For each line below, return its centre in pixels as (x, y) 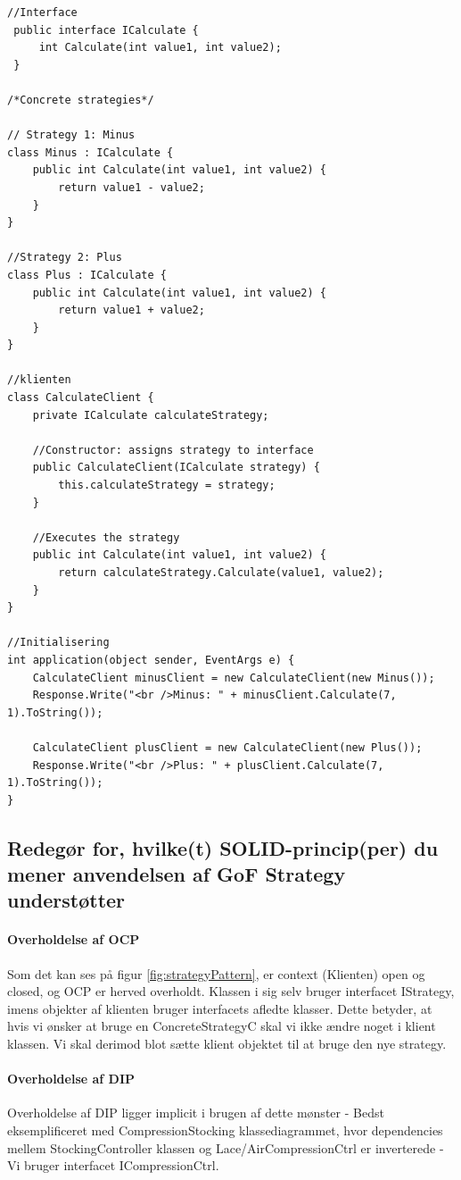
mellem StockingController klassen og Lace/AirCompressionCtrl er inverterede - (226, 1147)
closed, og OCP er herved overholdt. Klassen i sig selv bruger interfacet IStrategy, (231, 991)
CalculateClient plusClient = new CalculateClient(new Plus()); (227, 747)
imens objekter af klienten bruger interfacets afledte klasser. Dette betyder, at (220, 1008)
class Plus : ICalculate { (87, 275)
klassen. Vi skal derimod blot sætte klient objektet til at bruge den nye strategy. (227, 1044)
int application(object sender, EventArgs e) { (151, 660)
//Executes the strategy (106, 537)
